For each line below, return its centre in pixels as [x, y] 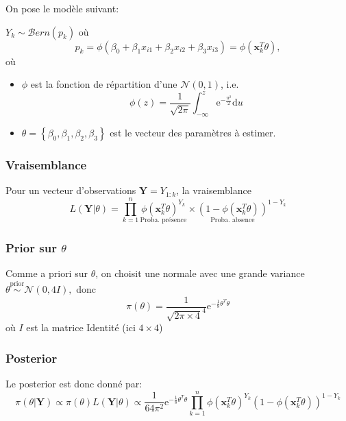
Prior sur [31, 247]
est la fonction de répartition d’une [104, 84]
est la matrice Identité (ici [81, 327]
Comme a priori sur [47, 273]
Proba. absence [233, 220]
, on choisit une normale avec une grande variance [200, 273]
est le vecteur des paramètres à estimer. [193, 133]
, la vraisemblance [214, 190]
